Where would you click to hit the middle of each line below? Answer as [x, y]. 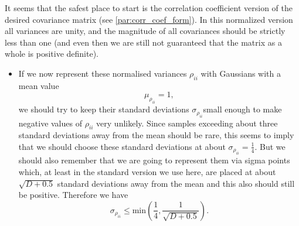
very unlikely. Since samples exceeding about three [187, 123]
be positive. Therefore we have [73, 195]
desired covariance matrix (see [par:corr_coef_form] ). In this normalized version [149, 19]
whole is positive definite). [52, 54]
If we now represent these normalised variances [103, 73]
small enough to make [242, 109]
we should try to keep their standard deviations [104, 109]
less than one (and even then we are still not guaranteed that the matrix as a [143, 42]
